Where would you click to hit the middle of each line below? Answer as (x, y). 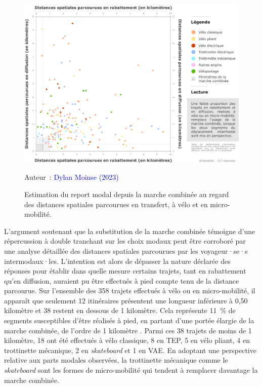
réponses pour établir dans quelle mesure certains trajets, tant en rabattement (125, 271)
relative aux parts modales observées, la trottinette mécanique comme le (116, 360)
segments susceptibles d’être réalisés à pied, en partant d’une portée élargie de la (129, 320)
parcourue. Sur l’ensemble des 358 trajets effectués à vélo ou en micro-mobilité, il (130, 291)
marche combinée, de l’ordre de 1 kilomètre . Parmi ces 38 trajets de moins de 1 (128, 330)
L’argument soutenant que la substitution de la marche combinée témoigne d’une (130, 231)
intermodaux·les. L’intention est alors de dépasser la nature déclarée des (117, 261)
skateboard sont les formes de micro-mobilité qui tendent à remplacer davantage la (131, 370)
